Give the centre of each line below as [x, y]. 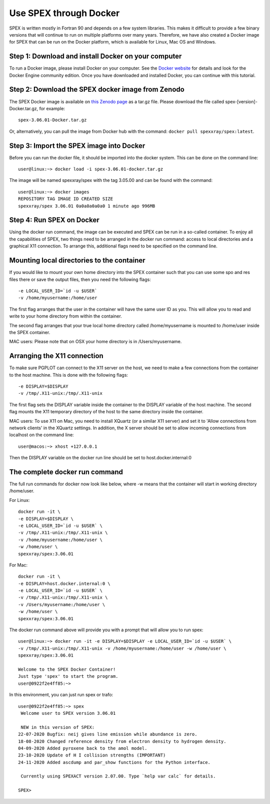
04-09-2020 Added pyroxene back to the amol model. [83, 748]
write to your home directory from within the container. [65, 316]
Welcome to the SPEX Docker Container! [67, 669]
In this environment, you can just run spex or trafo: [61, 695]
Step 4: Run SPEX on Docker [54, 220]
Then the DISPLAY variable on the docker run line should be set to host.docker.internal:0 [100, 458]
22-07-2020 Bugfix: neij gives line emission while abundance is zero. [108, 734]
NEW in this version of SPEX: [58, 727]
